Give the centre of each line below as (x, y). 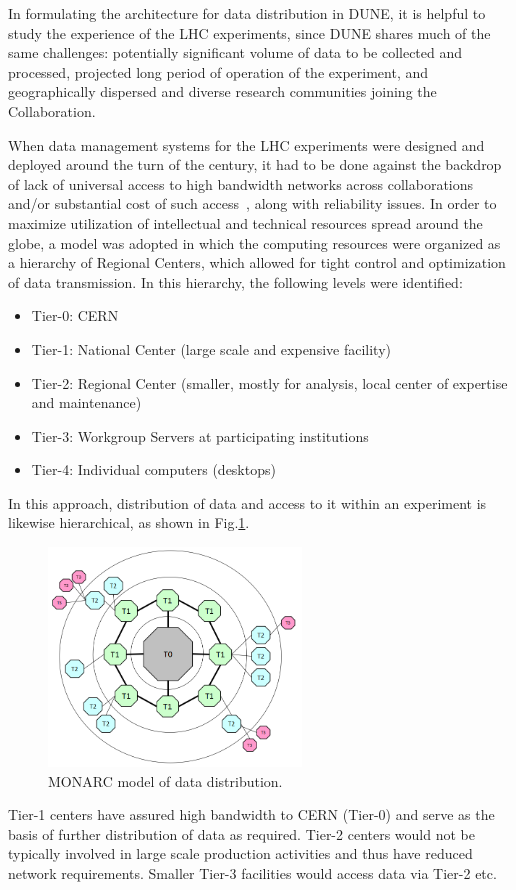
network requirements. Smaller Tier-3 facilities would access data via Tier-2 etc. (252, 872)
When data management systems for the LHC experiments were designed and (246, 144)
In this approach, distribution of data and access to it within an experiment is (247, 502)
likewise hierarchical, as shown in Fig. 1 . (129, 522)
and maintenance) (86, 402)
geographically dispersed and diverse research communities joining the (222, 91)
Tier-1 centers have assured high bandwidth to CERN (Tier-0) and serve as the (251, 814)
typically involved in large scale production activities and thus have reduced (240, 853)
